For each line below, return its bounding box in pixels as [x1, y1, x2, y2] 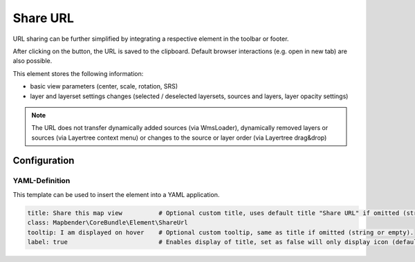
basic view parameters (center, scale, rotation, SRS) [30, 82, 178, 91]
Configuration [12, 155, 75, 167]
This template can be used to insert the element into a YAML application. [12, 190, 220, 198]
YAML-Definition [12, 176, 71, 186]
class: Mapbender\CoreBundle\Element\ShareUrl [27, 218, 188, 227]
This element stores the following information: [12, 69, 144, 77]
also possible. [12, 57, 53, 65]
